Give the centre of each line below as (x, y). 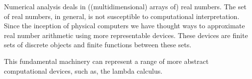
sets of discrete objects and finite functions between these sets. (98, 45)
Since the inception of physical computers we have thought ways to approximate (125, 26)
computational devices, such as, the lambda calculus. (83, 70)
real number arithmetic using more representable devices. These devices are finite (126, 35)
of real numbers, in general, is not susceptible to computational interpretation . (122, 16)
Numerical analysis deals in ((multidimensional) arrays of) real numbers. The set (125, 6)
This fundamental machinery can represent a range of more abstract (106, 61)
